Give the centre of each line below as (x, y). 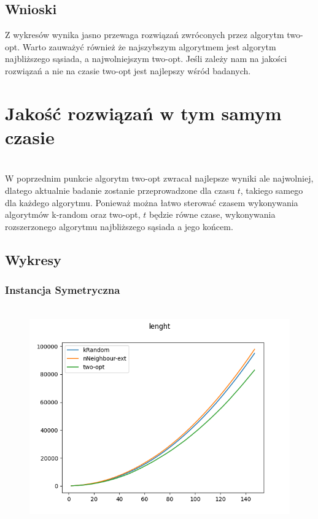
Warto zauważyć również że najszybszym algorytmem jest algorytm (149, 46)
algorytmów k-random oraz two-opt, (73, 214)
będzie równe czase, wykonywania (212, 214)
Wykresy (33, 259)
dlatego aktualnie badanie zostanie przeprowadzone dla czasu (120, 190)
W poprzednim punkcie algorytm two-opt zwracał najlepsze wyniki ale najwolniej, (159, 178)
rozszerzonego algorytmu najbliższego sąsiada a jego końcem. (119, 226)
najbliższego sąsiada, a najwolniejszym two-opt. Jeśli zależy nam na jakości (146, 59)
